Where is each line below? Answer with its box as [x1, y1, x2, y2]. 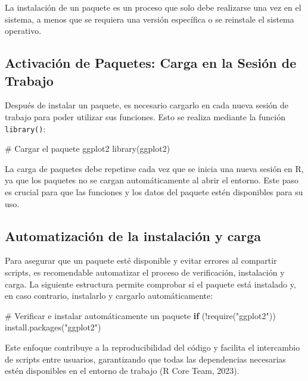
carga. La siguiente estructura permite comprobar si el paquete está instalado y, [5, 277, 296, 290]
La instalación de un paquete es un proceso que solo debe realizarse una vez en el [5, 1, 301, 13]
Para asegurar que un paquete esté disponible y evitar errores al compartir [5, 254, 277, 267]
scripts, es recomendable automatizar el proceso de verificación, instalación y [5, 266, 285, 278]
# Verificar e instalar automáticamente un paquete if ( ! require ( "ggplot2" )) [5, 309, 276, 321]
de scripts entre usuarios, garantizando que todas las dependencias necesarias [5, 352, 286, 365]
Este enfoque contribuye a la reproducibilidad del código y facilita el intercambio [5, 341, 300, 353]
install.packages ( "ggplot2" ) [5, 321, 101, 333]
